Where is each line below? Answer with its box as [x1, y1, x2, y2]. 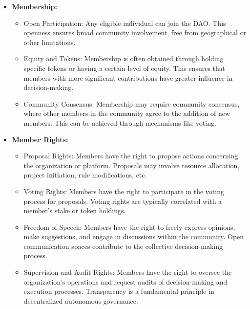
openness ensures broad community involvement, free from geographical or [23, 27, 247, 38]
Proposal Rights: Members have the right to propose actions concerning [23, 151, 238, 161]
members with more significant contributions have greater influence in [23, 72, 233, 83]
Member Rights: [12, 134, 68, 144]
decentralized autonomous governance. [23, 295, 138, 306]
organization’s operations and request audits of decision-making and [23, 276, 228, 287]
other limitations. [23, 37, 76, 47]
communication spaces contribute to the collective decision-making [23, 241, 223, 251]
